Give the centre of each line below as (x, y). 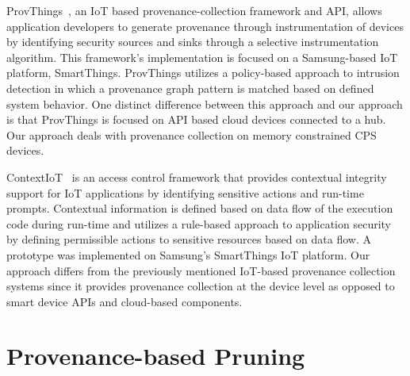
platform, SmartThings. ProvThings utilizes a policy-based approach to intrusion (203, 73)
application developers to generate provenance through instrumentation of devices (205, 26)
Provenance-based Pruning (156, 356)
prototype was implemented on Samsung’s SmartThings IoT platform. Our (188, 254)
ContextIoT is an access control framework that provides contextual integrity (197, 176)
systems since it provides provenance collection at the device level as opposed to (201, 286)
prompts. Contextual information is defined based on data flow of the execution (200, 208)
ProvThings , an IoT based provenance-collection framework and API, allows (194, 10)
